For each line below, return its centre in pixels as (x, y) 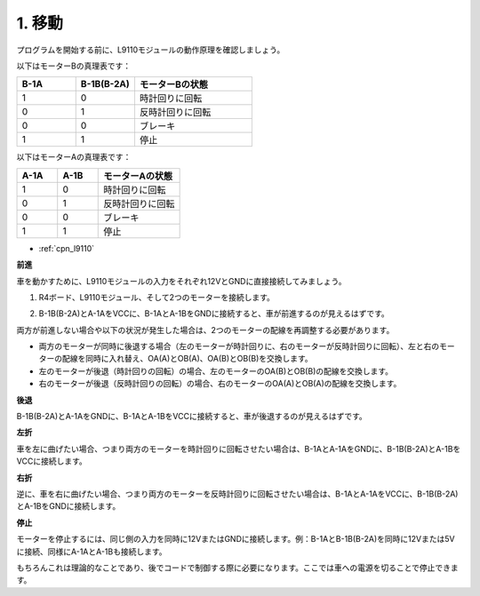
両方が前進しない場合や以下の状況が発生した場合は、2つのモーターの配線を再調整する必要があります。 (205, 330)
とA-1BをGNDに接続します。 (68, 506)
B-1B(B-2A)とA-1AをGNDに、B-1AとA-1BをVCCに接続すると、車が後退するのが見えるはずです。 (192, 417)
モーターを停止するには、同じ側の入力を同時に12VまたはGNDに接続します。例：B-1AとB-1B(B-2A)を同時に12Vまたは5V (236, 539)
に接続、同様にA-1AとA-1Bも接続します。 (92, 552)
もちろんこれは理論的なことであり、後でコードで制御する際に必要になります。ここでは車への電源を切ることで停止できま (238, 568)
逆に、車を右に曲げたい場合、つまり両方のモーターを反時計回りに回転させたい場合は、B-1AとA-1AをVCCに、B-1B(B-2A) (237, 494)
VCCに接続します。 (52, 461)
